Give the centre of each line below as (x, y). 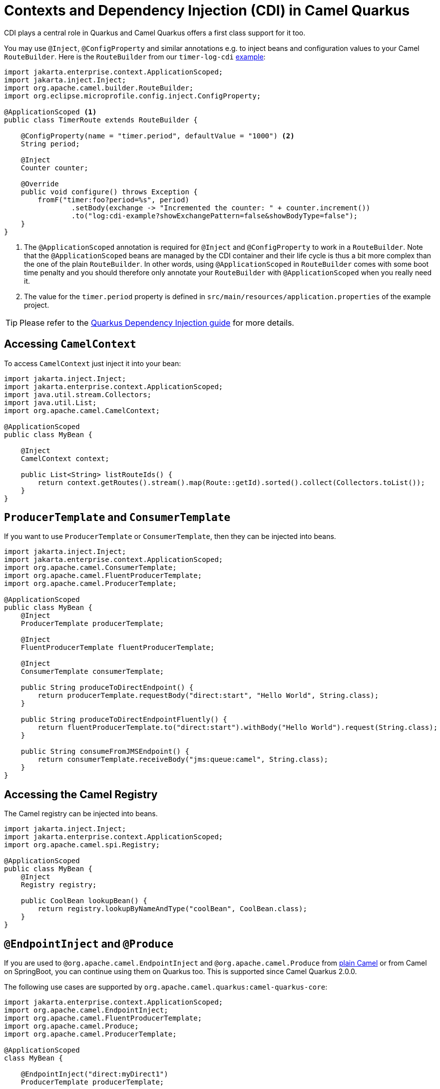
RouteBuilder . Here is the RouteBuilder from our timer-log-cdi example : (135, 56)
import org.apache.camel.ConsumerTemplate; (90, 568)
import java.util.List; (50, 402)
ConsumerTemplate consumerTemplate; (92, 672)
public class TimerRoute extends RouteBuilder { (101, 120)
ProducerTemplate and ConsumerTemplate (117, 518)
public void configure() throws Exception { (109, 192)
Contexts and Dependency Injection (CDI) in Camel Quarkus (207, 10)
